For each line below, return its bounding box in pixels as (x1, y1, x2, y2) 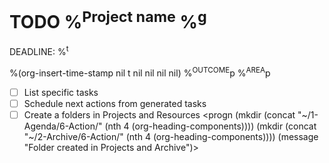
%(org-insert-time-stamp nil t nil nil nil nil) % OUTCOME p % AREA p (9, 65, 271, 79)
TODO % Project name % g (9, 7, 207, 34)
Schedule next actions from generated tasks (23, 97, 207, 109)
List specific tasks (23, 86, 99, 98)
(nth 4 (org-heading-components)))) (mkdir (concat (104, 120, 317, 132)
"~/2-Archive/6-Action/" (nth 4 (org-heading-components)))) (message (23, 130, 319, 142)
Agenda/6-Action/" (23, 120, 103, 132)
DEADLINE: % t (9, 44, 69, 57)
